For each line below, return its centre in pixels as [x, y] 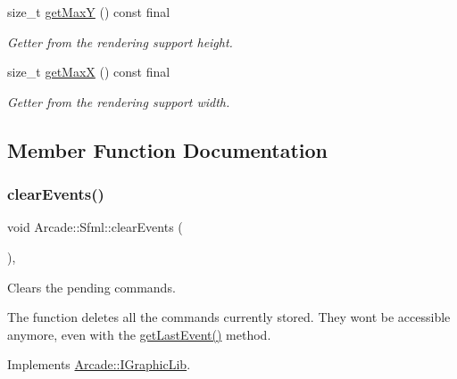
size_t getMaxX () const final [89, 72]
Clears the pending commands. [91, 287]
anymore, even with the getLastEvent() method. [139, 334]
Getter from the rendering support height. [120, 41]
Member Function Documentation [168, 149]
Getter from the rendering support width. [119, 101]
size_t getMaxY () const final [89, 12]
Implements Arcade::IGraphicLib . [99, 364]
